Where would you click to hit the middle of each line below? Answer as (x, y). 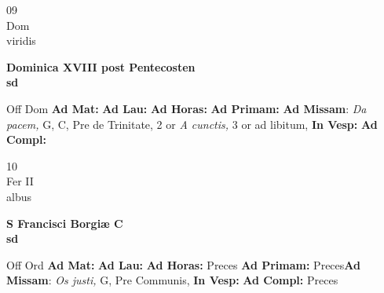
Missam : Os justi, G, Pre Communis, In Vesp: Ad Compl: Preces (172, 280)
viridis (21, 40)
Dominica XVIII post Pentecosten (101, 66)
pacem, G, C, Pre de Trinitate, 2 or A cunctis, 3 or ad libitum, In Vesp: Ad (192, 124)
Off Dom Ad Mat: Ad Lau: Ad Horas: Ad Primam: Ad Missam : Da (187, 108)
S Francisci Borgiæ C (65, 223)
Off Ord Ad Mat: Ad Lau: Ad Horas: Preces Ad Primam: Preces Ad (183, 264)
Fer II (20, 181)
